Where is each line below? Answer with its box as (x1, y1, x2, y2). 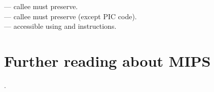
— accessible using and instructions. (4, 21, 117, 31)
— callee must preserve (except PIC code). (4, 11, 137, 21)
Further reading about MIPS (4, 50, 211, 71)
